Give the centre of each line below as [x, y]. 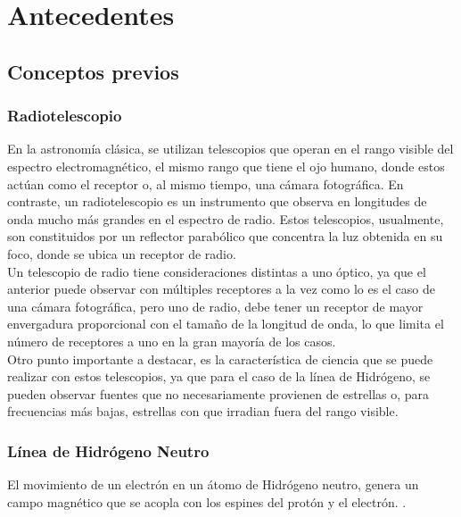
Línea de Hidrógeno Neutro [108, 450]
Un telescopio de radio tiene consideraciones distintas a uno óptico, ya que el [217, 271]
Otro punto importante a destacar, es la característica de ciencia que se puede [220, 359]
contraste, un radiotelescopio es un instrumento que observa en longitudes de [217, 201]
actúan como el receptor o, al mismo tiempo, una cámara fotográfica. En [206, 183]
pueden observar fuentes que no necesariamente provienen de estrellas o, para [218, 393]
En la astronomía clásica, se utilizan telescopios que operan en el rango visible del [230, 149]
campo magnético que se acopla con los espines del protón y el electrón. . [207, 501]
